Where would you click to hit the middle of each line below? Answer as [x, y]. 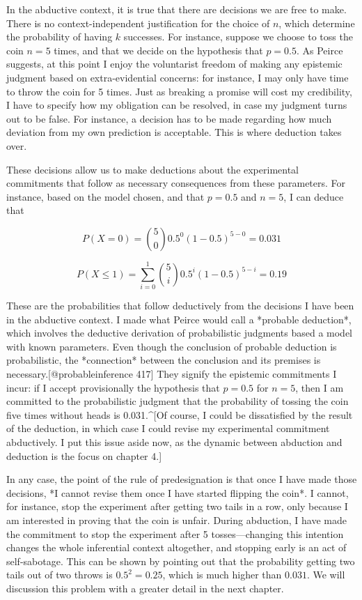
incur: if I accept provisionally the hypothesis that [113, 387]
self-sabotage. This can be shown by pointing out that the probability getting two [181, 561]
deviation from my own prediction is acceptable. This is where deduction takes [174, 132]
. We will [326, 575]
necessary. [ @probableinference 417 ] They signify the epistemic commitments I [172, 374]
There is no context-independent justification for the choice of [138, 23]
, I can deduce [314, 196]
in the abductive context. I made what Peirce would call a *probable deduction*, [179, 319]
